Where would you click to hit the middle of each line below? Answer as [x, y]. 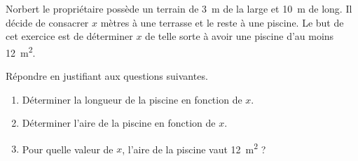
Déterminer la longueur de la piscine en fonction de [132, 99]
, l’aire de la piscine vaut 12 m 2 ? [194, 148]
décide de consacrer [47, 22]
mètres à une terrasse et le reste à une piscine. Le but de [222, 22]
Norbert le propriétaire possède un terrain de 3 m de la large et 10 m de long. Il [179, 8]
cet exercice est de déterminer [69, 36]
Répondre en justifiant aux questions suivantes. [107, 76]
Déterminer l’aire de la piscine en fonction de [119, 123]
